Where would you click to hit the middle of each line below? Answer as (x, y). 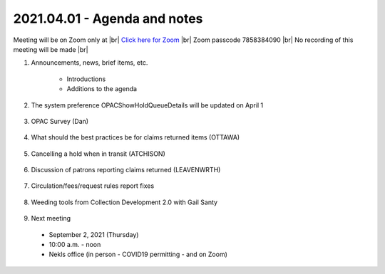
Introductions (86, 79)
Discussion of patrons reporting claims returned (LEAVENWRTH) (126, 170)
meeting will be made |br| (51, 49)
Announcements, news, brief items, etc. (89, 63)
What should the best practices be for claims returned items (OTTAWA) (135, 137)
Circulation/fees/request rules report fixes (93, 186)
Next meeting (51, 218)
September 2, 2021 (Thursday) (94, 234)
